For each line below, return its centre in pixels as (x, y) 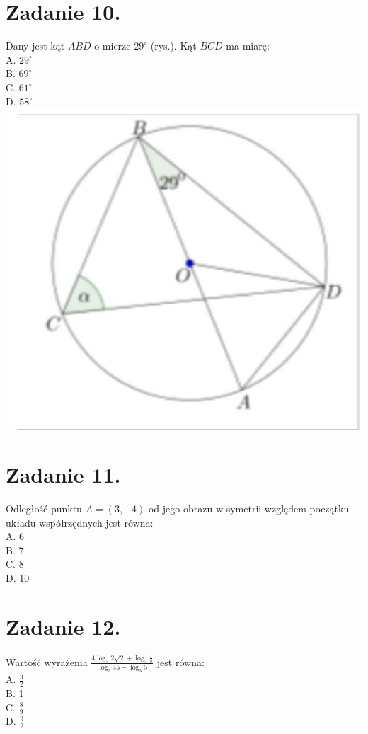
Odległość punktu (44, 509)
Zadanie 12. (63, 626)
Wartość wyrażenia (47, 661)
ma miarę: (248, 46)
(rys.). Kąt (173, 46)
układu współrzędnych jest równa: (80, 522)
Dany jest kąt (35, 46)
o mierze (113, 46)
